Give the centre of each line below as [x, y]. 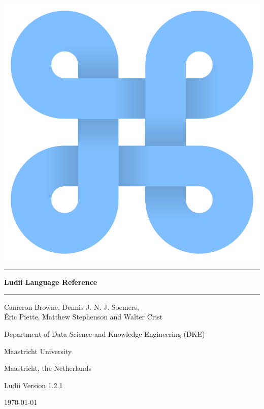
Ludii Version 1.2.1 [34, 385]
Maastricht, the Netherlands [48, 368]
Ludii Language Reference [51, 282]
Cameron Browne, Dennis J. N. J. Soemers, [72, 306]
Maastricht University [38, 351]
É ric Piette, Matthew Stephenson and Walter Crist [84, 317]
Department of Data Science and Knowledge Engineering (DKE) [105, 334]
